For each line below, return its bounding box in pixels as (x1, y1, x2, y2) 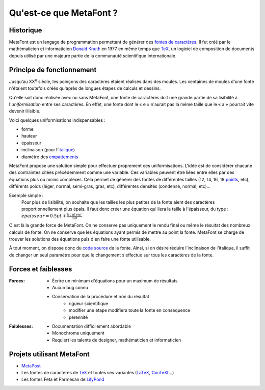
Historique (9, 26, 42, 34)
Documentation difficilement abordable (52, 323, 131, 329)
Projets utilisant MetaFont (9, 350, 90, 358)
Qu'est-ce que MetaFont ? (9, 7, 118, 18)
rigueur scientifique (69, 300, 108, 306)
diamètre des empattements (21, 154, 79, 160)
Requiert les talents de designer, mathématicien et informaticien (52, 337, 181, 343)
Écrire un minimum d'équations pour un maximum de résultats (52, 278, 178, 283)
